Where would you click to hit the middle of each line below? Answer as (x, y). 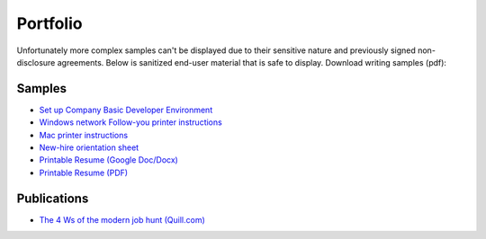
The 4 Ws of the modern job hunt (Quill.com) (122, 219)
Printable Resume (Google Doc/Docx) (109, 160)
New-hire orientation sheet (89, 147)
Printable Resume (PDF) (84, 173)
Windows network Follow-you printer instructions (130, 122)
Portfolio (49, 23)
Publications (53, 198)
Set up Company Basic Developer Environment (126, 110)
